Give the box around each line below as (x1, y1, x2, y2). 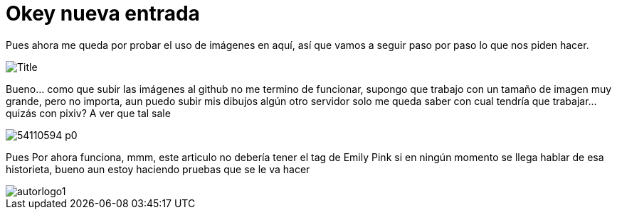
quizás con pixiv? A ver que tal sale (6, 106, 171, 119)
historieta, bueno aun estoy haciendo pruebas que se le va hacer (6, 162, 310, 175)
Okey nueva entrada (6, 1, 200, 26)
